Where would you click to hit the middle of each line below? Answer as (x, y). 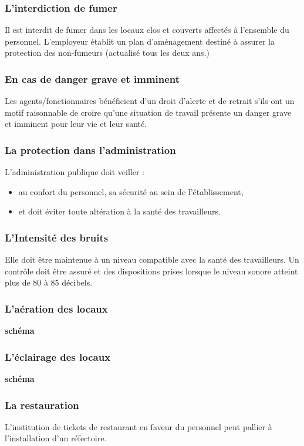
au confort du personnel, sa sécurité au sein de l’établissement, (131, 191)
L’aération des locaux (56, 308)
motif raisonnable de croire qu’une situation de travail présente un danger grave (148, 112)
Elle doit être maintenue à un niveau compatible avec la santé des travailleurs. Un (152, 259)
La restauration (42, 405)
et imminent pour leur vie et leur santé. (76, 124)
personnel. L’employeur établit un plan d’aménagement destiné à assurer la (140, 41)
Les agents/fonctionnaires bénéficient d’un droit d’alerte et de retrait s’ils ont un (150, 101)
